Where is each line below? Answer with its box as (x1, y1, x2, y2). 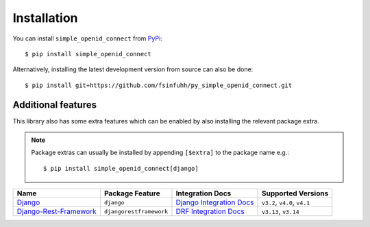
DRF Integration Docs (175, 206, 245, 216)
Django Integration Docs (175, 198, 254, 207)
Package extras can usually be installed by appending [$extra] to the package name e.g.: (31, 148, 289, 157)
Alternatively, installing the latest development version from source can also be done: (12, 65, 254, 73)
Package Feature (103, 189, 160, 198)
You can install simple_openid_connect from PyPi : (12, 34, 162, 43)
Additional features (12, 99, 97, 110)
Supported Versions (261, 189, 329, 198)
